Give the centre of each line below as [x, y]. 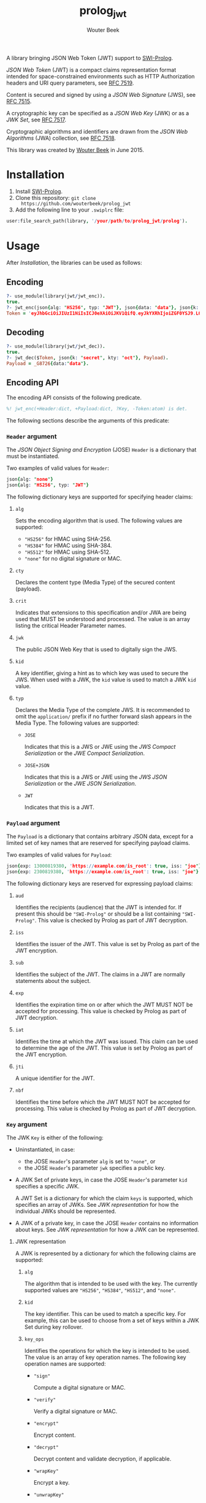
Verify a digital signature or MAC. [75, 1411]
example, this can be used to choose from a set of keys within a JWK [112, 1320]
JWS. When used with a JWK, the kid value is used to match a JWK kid [105, 679]
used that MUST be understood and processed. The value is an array [102, 619]
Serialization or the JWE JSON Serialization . [80, 783]
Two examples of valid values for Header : [58, 468]
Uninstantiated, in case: [45, 1149]
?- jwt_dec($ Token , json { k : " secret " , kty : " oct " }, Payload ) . [87, 358]
